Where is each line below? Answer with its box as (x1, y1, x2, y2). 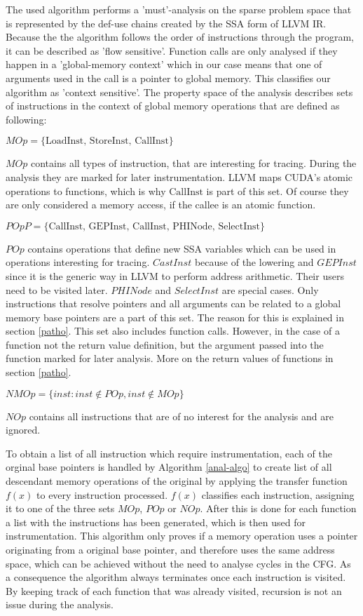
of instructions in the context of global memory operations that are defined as (6, 98, 340, 113)
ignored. (6, 422, 41, 437)
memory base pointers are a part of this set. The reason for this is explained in (6, 309, 344, 324)
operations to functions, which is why (6, 183, 166, 198)
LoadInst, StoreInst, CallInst (45, 136, 169, 147)
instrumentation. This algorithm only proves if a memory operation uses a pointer (6, 528, 358, 543)
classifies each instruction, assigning (201, 487, 355, 502)
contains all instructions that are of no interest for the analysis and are (29, 408, 334, 423)
